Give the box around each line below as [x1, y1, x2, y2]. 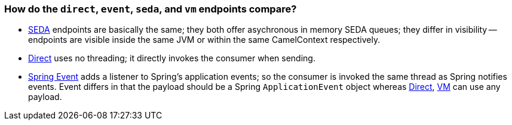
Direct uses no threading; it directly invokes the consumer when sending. [28, 53, 315, 64]
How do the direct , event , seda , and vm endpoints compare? [4, 3, 297, 15]
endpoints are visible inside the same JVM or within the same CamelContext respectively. [28, 35, 381, 45]
